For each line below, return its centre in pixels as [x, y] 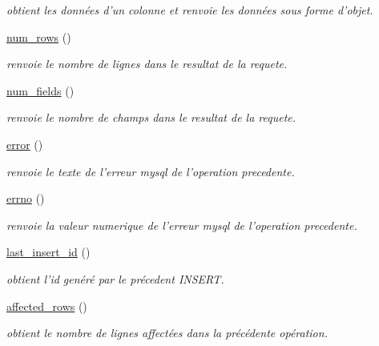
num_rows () [39, 36]
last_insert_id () [48, 252]
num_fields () [40, 90]
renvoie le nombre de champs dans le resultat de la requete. [151, 117]
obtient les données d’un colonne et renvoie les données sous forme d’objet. [190, 10]
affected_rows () [47, 306]
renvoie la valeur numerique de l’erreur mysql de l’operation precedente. [182, 225]
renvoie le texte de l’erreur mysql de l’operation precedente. [151, 171]
